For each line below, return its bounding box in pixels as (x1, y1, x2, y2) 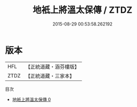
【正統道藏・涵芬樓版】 (25, 63, 80, 70)
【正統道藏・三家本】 (25, 72, 75, 79)
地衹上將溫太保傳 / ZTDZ (32, 4, 133, 16)
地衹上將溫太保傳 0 (12, 96, 51, 102)
